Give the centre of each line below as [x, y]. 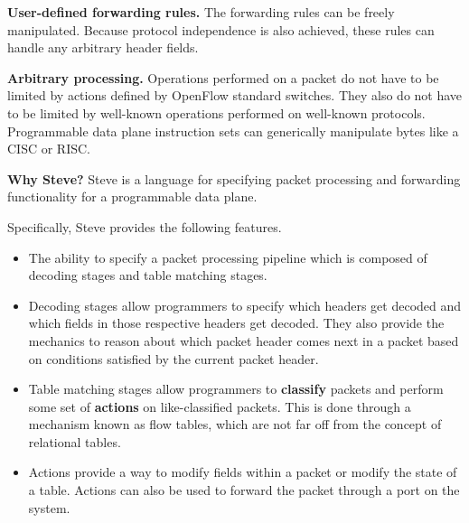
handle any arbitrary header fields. [103, 47]
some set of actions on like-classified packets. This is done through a [220, 406]
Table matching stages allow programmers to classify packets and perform [236, 389]
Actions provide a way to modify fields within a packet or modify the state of [243, 472]
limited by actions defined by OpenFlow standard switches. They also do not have [235, 95]
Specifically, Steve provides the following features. [145, 226]
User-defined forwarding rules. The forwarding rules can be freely [201, 12]
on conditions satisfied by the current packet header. [174, 358]
